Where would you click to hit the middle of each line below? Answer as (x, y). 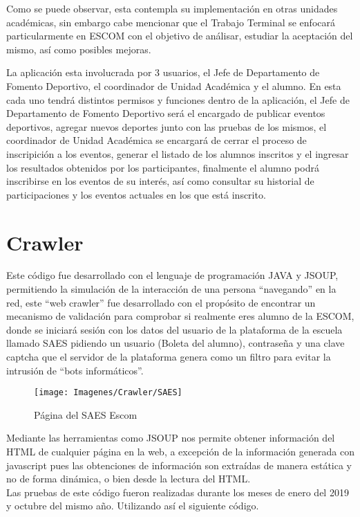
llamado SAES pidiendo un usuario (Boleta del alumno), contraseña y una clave (176, 343)
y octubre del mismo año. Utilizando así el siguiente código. (133, 506)
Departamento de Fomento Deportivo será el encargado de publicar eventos (166, 113)
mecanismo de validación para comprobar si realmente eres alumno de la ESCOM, (180, 316)
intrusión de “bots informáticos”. (75, 370)
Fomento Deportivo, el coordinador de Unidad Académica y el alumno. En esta (174, 85)
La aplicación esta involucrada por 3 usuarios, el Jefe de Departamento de (163, 72)
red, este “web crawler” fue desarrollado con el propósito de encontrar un (161, 302)
